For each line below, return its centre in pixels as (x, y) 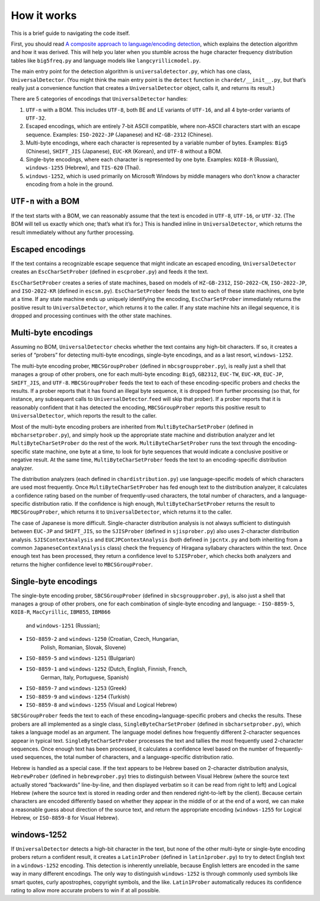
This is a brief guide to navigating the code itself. (71, 33)
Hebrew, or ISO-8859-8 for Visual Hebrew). (65, 818)
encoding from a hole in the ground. (70, 184)
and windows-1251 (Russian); (63, 626)
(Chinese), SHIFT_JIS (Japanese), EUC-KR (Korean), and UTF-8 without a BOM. (124, 151)
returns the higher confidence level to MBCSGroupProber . (82, 564)
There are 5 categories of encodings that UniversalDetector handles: (99, 99)
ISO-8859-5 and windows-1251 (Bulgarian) (81, 658)
